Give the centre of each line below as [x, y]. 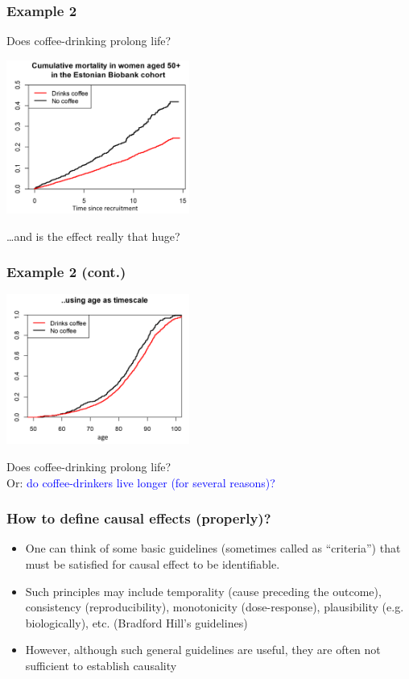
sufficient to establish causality [101, 666]
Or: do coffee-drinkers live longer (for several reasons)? [141, 482]
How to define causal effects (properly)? [139, 518]
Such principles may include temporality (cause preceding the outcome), [203, 591]
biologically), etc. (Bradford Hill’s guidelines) [136, 622]
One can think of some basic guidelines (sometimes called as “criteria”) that [213, 548]
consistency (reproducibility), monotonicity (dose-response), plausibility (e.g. [215, 607]
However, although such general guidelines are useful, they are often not [203, 650]
